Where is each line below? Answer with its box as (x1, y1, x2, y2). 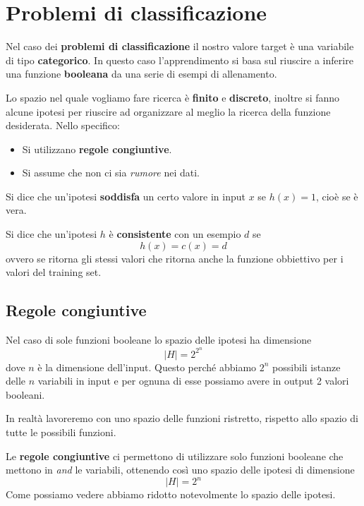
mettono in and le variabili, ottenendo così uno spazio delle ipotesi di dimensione (6, 462, 355, 477)
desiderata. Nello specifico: (6, 118, 120, 133)
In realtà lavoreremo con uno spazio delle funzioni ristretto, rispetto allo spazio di (6, 411, 358, 426)
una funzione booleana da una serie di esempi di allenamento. (6, 66, 277, 81)
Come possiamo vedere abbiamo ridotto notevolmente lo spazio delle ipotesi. (6, 487, 336, 502)
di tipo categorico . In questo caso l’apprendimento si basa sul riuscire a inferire (6, 52, 353, 67)
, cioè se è (315, 188, 358, 203)
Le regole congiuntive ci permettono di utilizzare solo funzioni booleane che (6, 448, 344, 463)
